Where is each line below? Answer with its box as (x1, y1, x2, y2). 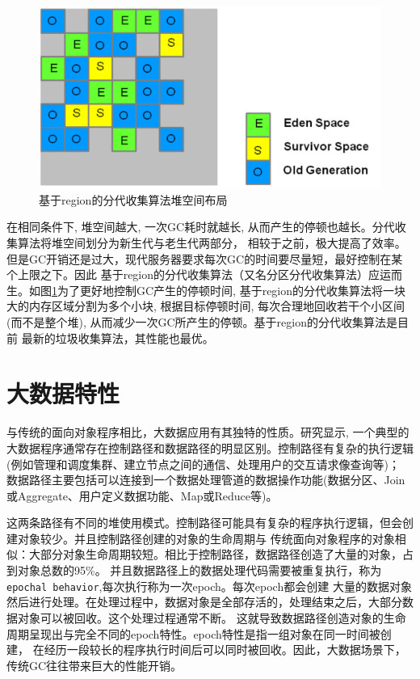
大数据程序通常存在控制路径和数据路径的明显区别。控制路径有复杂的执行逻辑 (6, 439, 414, 456)
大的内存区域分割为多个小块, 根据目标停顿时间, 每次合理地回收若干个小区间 (6, 297, 405, 314)
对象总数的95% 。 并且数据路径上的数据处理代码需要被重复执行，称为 (17, 562, 382, 579)
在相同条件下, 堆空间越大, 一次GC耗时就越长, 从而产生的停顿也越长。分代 (6, 218, 395, 235)
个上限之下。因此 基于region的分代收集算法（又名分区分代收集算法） (6, 266, 369, 283)
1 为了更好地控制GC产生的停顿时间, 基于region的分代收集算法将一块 (52, 281, 406, 298)
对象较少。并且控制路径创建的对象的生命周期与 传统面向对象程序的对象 (17, 529, 395, 546)
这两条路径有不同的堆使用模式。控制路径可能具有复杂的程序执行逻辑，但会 (6, 514, 402, 531)
